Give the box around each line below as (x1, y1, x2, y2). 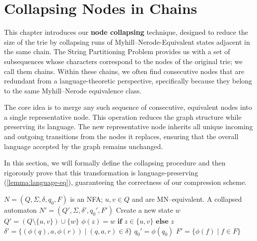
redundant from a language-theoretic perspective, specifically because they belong (4, 76, 253, 86)
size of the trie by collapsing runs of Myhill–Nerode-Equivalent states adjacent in (4, 36, 250, 47)
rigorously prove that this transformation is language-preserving (4, 167, 198, 177)
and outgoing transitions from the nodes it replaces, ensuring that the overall (4, 131, 239, 142)
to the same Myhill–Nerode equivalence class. (4, 85, 142, 95)
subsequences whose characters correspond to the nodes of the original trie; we (4, 56, 243, 66)
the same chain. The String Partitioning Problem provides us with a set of (4, 46, 230, 57)
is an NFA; (70, 194, 103, 204)
